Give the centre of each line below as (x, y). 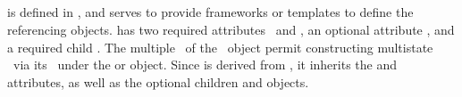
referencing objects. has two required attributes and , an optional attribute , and (231, 29)
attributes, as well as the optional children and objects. (158, 81)
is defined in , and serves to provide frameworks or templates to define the (210, 12)
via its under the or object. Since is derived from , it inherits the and (205, 65)
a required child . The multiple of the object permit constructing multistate (220, 47)
